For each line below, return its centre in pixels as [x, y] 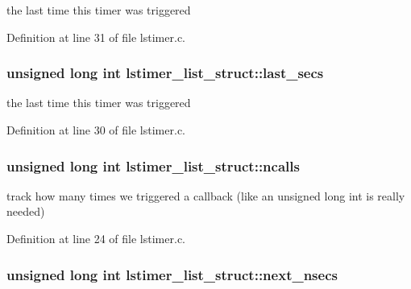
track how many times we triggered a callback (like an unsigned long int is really [206, 195]
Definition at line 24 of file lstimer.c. [96, 238]
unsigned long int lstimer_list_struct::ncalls [153, 165]
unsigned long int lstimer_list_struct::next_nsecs [172, 274]
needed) [26, 211]
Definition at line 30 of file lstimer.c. [96, 130]
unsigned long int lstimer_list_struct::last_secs [165, 73]
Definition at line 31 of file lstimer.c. [96, 37]
